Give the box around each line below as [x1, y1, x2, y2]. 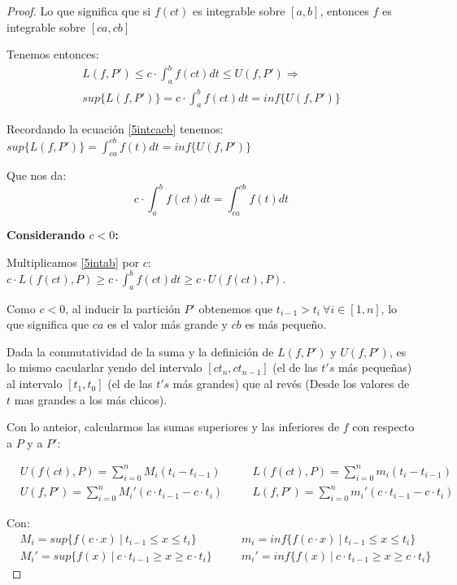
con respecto [352, 418, 415, 435]
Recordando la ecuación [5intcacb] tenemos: [7, 120, 224, 138]
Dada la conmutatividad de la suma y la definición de [7, 343, 274, 360]
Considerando [7, 226, 85, 243]
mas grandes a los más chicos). [14, 391, 168, 408]
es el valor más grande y [107, 316, 228, 333]
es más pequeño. [245, 316, 327, 333]
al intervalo [7, 375, 63, 392]
